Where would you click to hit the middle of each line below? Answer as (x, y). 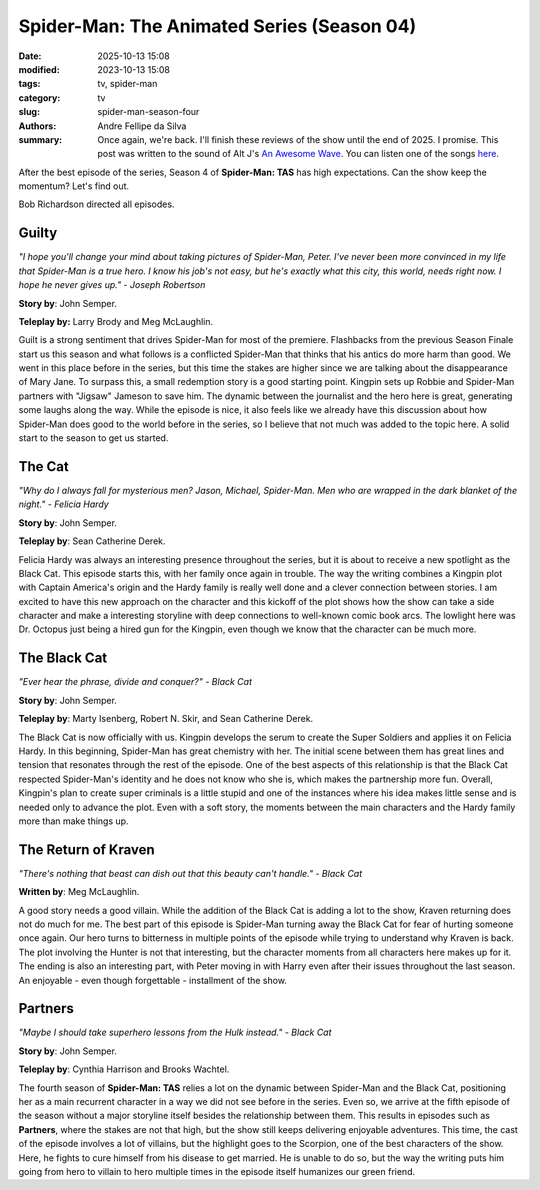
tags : (29, 84)
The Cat (43, 466)
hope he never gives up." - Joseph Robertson (112, 285)
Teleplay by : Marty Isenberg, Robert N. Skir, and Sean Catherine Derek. (166, 719)
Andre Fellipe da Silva (142, 126)
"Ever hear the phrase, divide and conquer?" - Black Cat (135, 682)
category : (39, 97)
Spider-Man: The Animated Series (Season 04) (217, 26)
